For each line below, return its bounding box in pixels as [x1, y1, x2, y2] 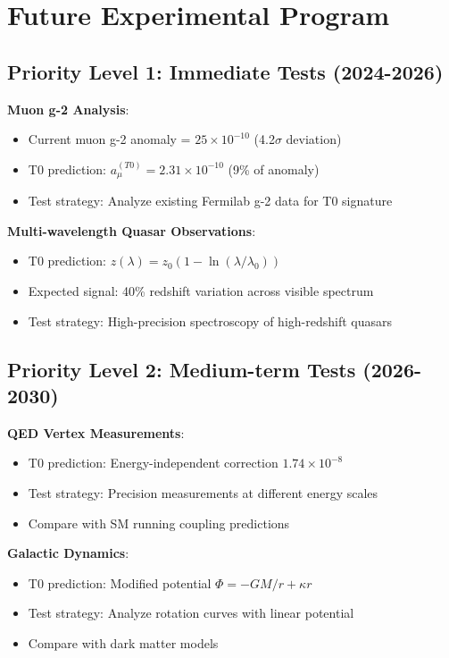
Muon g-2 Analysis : [7, 99, 129, 118]
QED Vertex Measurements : [7, 423, 185, 442]
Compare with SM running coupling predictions [28, 513, 290, 532]
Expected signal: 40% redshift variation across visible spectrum [28, 282, 374, 299]
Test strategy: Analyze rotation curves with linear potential [28, 603, 354, 622]
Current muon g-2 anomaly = [28, 130, 191, 148]
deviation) [286, 130, 342, 148]
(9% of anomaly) [228, 159, 320, 178]
